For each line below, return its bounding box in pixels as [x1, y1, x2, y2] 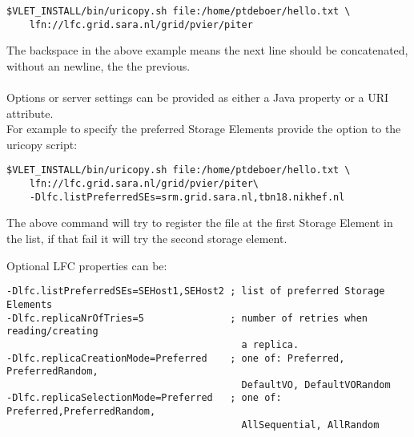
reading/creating [6, 326, 98, 338]
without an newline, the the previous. [6, 57, 191, 74]
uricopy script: [6, 136, 78, 152]
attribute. [6, 104, 54, 121]
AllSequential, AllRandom [241, 419, 380, 431]
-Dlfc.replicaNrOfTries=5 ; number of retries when [6, 312, 368, 324]
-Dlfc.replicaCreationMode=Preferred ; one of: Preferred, [6, 352, 345, 364]
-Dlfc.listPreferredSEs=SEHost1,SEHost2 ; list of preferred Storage [6, 285, 385, 297]
